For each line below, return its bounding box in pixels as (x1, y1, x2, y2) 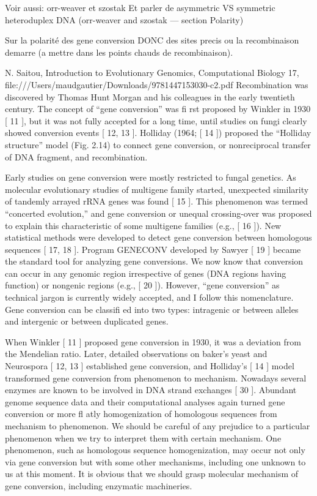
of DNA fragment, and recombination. (5, 150, 148, 163)
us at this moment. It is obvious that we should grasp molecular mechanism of (5, 467, 299, 480)
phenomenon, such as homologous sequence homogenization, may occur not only (5, 443, 305, 456)
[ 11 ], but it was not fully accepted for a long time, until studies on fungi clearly (5, 114, 307, 127)
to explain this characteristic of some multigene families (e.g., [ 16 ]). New (5, 219, 282, 231)
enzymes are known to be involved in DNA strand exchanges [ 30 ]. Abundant (5, 383, 297, 396)
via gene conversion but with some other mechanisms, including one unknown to (5, 455, 306, 468)
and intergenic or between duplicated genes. (5, 315, 169, 328)
